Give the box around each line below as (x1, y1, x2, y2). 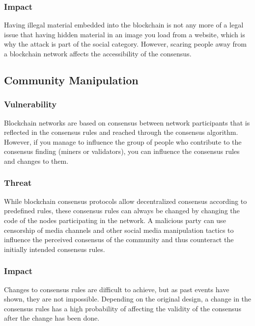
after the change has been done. (4, 313, 100, 323)
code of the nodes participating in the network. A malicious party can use (4, 215, 226, 225)
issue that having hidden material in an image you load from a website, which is (4, 29, 245, 39)
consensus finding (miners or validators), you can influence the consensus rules (4, 146, 240, 156)
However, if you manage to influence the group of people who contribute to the (4, 136, 242, 147)
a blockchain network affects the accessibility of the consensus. (4, 49, 192, 58)
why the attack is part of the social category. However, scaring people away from (4, 39, 247, 49)
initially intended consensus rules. (4, 244, 105, 254)
